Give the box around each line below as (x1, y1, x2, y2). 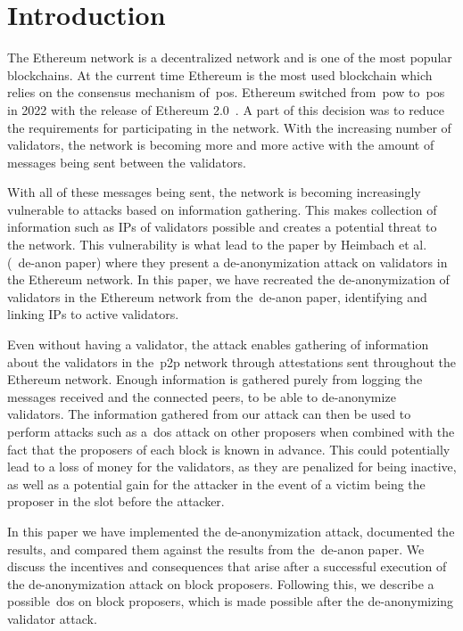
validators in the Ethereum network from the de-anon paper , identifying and (7, 287, 427, 306)
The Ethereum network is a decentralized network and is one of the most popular (7, 48, 452, 67)
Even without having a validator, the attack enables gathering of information (7, 335, 429, 354)
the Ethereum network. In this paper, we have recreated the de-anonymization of (7, 270, 450, 289)
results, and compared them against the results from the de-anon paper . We (7, 539, 425, 558)
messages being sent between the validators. (7, 152, 246, 171)
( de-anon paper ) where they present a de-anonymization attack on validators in (7, 252, 448, 271)
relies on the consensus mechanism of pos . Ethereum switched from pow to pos (7, 83, 445, 102)
